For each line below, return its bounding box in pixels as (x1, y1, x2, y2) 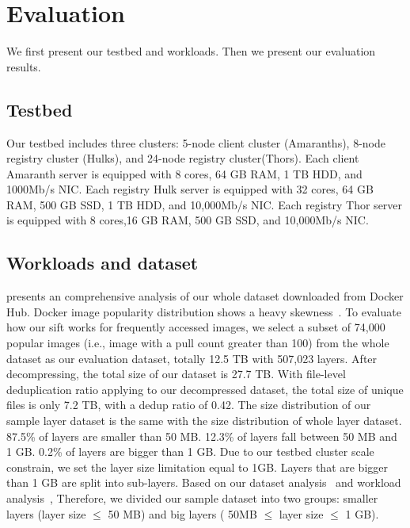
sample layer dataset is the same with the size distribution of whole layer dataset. (6, 412, 402, 429)
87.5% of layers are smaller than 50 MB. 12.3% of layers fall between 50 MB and (6, 427, 397, 444)
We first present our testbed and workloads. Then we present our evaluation (6, 43, 376, 59)
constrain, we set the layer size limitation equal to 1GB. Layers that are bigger (6, 458, 388, 475)
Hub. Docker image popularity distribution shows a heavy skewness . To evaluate (6, 303, 401, 319)
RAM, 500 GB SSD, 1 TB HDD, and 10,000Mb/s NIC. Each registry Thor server (6, 196, 403, 212)
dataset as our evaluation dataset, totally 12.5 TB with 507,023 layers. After (6, 350, 378, 366)
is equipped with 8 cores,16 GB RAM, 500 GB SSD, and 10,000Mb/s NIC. (6, 212, 369, 228)
